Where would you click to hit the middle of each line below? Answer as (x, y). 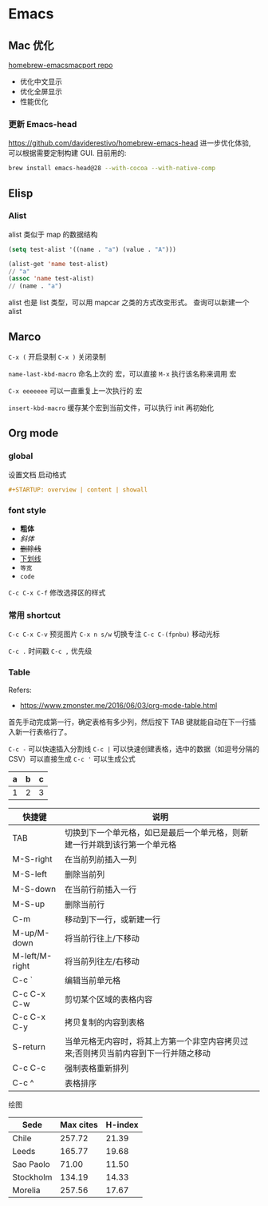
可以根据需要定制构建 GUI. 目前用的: (67, 153)
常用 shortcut (35, 615)
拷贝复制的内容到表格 (104, 1022)
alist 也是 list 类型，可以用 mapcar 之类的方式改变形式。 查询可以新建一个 (129, 302)
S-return (29, 1046)
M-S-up (29, 904)
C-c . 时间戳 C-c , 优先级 (50, 651)
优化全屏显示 (41, 92)
